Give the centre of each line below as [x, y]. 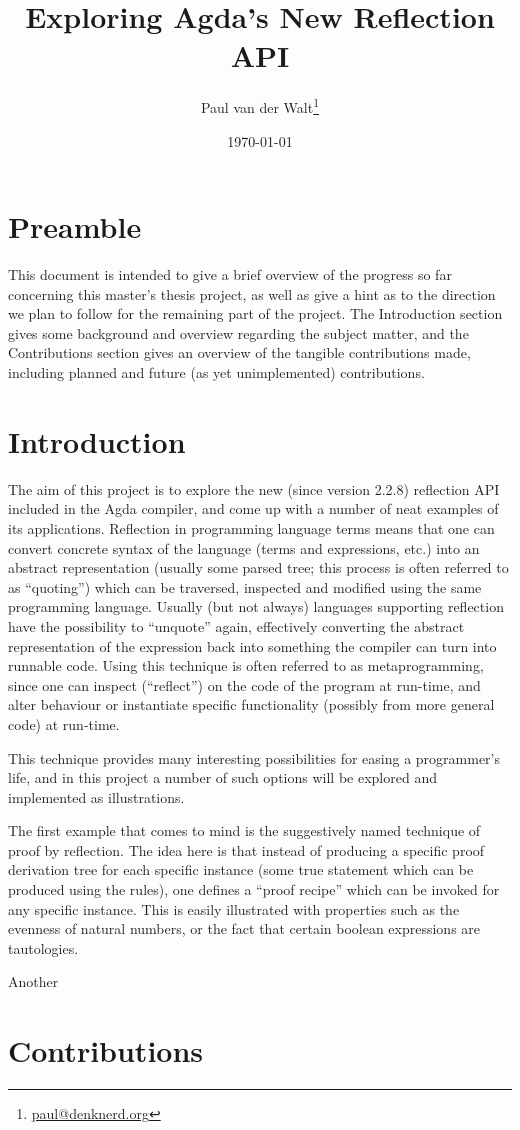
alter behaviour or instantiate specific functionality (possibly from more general [251, 704]
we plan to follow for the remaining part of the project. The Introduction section [255, 313]
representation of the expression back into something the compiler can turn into [252, 645]
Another [33, 981]
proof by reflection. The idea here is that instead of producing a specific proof [246, 849]
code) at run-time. [64, 723]
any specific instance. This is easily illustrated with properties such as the [234, 908]
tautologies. [43, 947]
